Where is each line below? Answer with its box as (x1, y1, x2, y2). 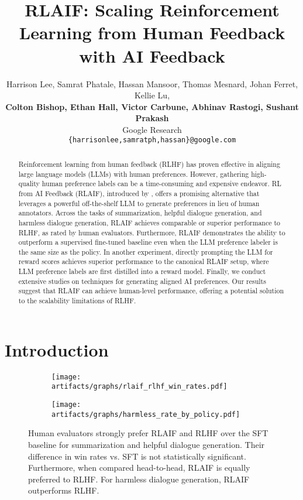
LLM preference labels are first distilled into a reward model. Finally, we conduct (18, 266, 266, 276)
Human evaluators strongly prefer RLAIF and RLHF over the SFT (28, 427, 268, 439)
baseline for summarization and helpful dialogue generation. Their (28, 438, 265, 450)
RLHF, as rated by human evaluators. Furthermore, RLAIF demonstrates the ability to (18, 227, 285, 237)
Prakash (135, 112, 169, 124)
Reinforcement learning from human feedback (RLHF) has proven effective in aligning (18, 159, 280, 169)
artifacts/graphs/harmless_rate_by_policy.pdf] (51, 410, 240, 419)
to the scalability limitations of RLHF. (18, 296, 136, 306)
